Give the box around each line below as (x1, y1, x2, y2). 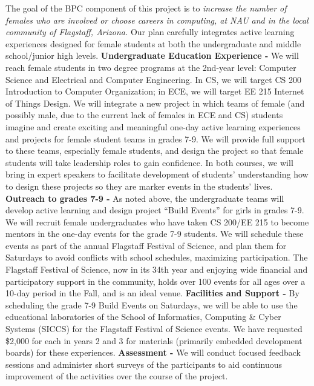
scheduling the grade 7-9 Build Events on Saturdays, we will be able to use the (5, 298, 298, 311)
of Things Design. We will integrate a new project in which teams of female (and (5, 96, 305, 109)
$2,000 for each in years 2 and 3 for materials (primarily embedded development (5, 334, 303, 347)
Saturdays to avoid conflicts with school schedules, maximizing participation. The (5, 251, 308, 264)
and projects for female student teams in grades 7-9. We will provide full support (5, 132, 306, 145)
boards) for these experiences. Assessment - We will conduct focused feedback (5, 346, 301, 359)
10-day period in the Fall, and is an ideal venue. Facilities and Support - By (5, 287, 299, 299)
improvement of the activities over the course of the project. (5, 370, 228, 382)
